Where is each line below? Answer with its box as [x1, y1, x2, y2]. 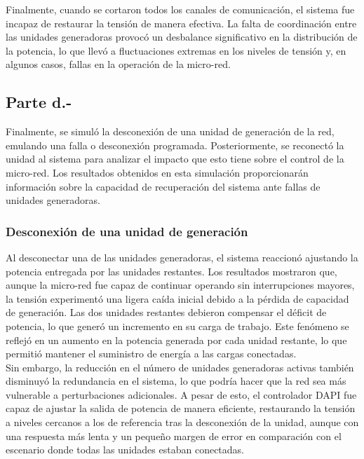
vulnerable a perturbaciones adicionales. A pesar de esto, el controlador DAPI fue [6, 387, 357, 402]
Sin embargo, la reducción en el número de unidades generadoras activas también [6, 359, 354, 374]
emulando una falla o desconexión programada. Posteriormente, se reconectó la [6, 137, 344, 152]
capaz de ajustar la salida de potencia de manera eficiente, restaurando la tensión [6, 401, 356, 416]
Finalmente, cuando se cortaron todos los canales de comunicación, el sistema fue [6, 2, 355, 16]
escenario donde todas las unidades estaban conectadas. [6, 442, 244, 457]
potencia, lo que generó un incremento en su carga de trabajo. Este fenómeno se [6, 318, 349, 333]
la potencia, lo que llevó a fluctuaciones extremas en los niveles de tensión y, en [6, 43, 346, 57]
